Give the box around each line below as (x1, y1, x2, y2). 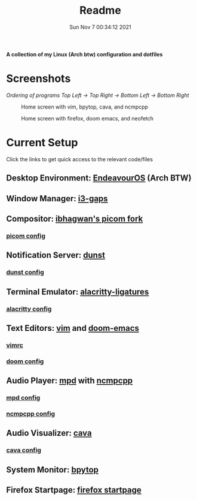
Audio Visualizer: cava (6, 428, 92, 438)
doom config (6, 357, 44, 366)
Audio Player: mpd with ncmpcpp (6, 376, 133, 386)
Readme (79, 4, 121, 17)
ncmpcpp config (6, 410, 56, 418)
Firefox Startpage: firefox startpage (6, 485, 141, 495)
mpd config (6, 394, 41, 402)
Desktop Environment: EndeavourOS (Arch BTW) (6, 173, 192, 183)
